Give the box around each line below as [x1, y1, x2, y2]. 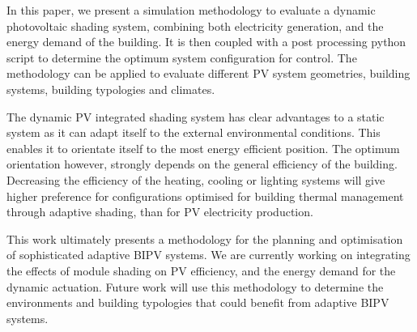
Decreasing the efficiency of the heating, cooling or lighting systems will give [6, 171, 385, 188]
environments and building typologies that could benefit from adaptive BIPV [6, 294, 389, 311]
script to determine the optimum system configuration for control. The [6, 49, 357, 66]
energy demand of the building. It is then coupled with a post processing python [6, 33, 406, 50]
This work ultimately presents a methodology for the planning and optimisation [6, 230, 403, 247]
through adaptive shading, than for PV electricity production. [6, 203, 313, 220]
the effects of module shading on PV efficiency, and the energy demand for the [6, 262, 396, 279]
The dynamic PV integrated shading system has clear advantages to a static [6, 108, 385, 125]
